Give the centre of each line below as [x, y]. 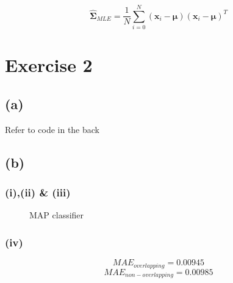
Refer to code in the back [52, 129]
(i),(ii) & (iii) [38, 192]
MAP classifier [57, 215]
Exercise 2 [49, 65]
